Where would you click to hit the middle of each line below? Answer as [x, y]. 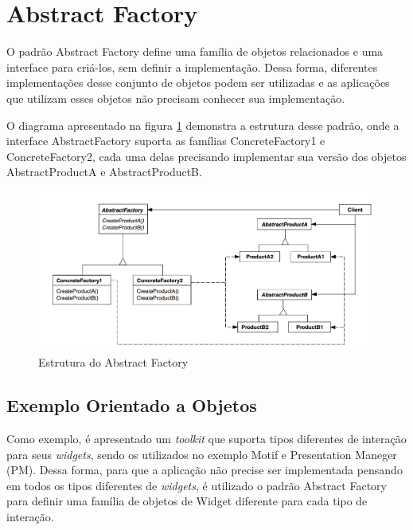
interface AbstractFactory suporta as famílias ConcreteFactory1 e [166, 141]
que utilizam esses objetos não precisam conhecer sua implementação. [176, 98]
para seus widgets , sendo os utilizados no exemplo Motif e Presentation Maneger [202, 454]
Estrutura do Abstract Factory [113, 362]
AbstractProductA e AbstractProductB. [104, 172]
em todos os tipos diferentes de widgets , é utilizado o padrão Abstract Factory [197, 485]
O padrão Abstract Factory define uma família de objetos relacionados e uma [195, 51]
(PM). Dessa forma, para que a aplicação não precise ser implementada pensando [205, 470]
